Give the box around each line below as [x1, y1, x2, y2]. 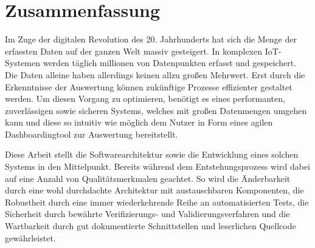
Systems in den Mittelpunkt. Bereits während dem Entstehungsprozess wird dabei [5, 160, 310, 173]
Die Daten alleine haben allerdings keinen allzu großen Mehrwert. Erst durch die [5, 68, 305, 81]
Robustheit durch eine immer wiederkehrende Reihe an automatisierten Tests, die [5, 195, 309, 208]
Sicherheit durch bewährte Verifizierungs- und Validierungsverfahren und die [5, 207, 290, 220]
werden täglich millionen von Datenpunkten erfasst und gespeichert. [43, 56, 296, 69]
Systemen [5, 56, 41, 69]
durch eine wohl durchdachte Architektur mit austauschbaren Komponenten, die [5, 184, 304, 196]
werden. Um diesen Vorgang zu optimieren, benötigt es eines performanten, [5, 92, 285, 105]
